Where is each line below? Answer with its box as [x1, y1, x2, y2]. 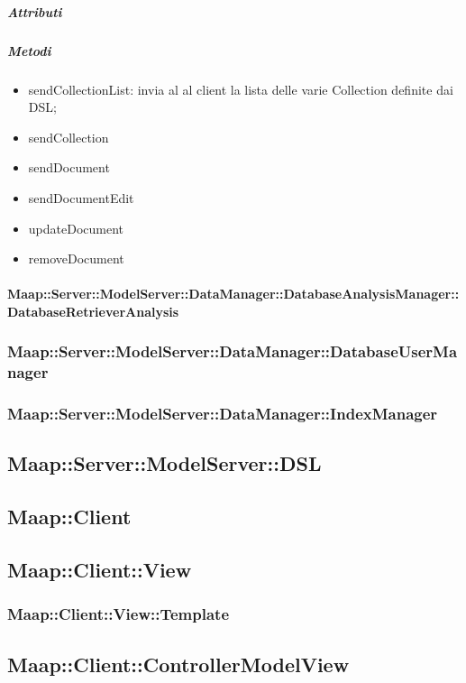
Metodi [7, 41, 51, 60]
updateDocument [28, 218, 124, 237]
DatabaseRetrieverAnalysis [7, 301, 179, 320]
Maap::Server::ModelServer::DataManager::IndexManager [7, 402, 438, 425]
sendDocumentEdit [28, 188, 134, 207]
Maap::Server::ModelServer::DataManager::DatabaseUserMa [7, 340, 458, 363]
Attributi [7, 2, 62, 21]
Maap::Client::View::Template [7, 603, 230, 625]
